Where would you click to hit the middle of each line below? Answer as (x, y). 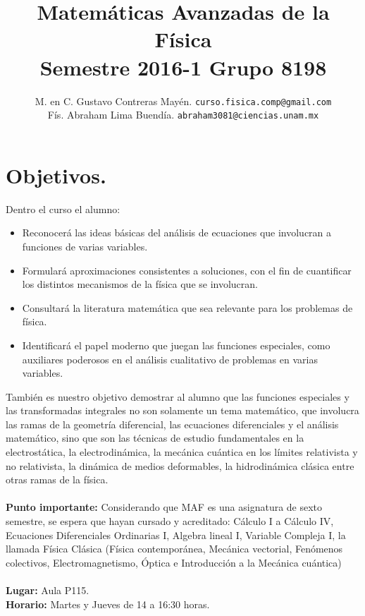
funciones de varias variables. (85, 246)
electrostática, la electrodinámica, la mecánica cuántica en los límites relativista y (182, 452)
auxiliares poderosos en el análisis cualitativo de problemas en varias (170, 359)
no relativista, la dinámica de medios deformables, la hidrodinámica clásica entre (180, 465)
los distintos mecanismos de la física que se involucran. (140, 284)
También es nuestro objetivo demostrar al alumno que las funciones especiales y (178, 396)
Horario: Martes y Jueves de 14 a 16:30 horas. (108, 604)
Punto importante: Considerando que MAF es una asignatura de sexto (164, 507)
